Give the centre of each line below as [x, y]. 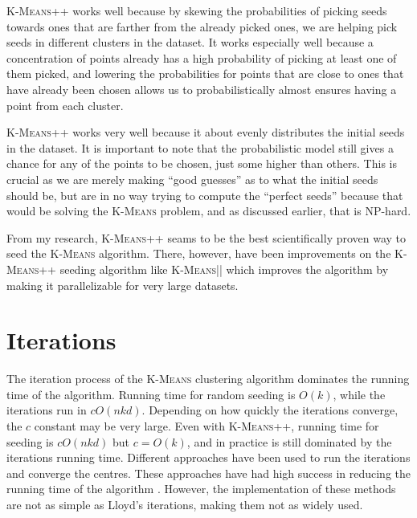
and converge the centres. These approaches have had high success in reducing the [209, 473]
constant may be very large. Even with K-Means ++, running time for [206, 426]
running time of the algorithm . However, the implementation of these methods [201, 489]
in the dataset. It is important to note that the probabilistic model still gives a [200, 147]
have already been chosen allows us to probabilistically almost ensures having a [202, 89]
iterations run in [47, 410]
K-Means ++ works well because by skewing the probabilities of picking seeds [197, 10]
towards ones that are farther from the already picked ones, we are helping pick [202, 26]
